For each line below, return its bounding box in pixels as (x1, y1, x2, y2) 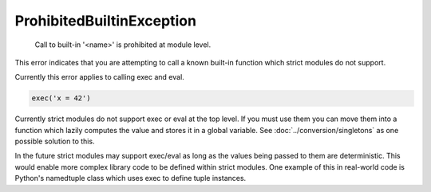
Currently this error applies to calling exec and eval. (14, 72, 185, 82)
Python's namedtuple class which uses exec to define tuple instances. (14, 174, 247, 183)
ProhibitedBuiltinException (14, 12, 197, 29)
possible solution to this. (14, 136, 95, 147)
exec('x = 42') (31, 94, 91, 103)
